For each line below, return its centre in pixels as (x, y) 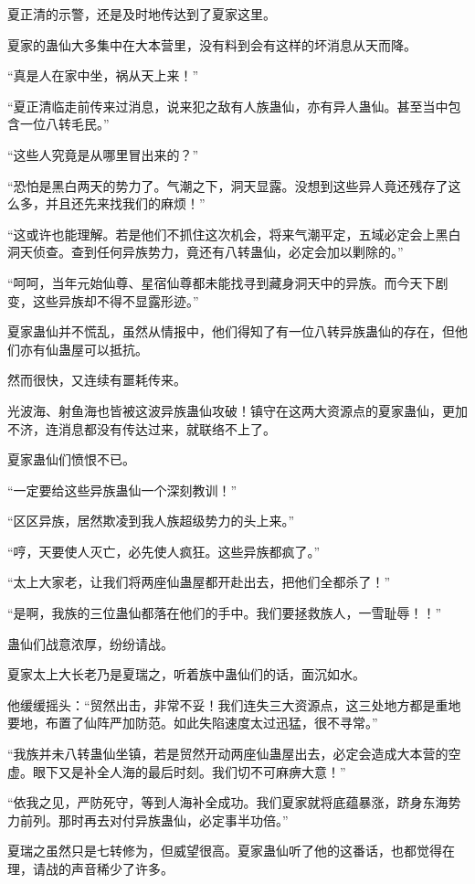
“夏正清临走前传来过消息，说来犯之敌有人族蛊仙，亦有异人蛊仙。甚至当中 (228, 106)
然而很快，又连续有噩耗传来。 (97, 380)
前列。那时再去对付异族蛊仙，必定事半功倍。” (154, 820)
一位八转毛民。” (64, 124)
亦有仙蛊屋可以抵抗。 (84, 349)
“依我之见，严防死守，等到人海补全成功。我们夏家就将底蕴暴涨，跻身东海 (228, 802)
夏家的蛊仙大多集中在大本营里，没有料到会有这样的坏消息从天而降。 (212, 44)
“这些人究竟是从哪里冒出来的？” (103, 154)
